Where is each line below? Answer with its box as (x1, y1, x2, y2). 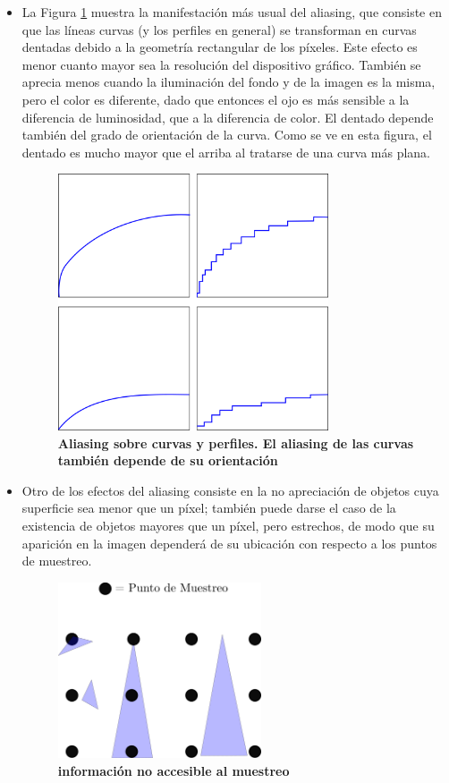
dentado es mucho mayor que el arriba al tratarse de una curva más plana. (21, 142, 431, 161)
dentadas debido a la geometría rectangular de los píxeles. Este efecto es (21, 38, 418, 56)
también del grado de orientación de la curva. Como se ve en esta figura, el (21, 125, 432, 144)
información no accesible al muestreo (57, 762, 290, 780)
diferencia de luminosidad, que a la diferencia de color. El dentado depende (21, 107, 434, 126)
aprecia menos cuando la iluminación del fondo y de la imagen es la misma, (21, 72, 436, 91)
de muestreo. (21, 551, 92, 570)
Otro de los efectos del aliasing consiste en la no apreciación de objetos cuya (21, 481, 439, 499)
